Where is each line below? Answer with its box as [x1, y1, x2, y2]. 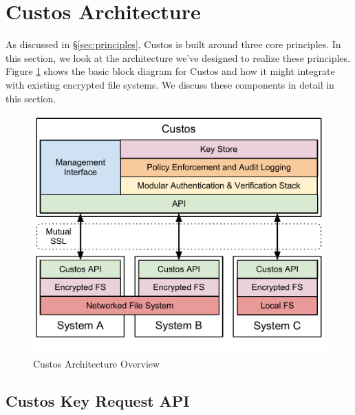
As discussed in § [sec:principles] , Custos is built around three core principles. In [6, 37, 341, 52]
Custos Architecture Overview [33, 356, 160, 370]
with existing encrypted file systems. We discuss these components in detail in [6, 77, 334, 91]
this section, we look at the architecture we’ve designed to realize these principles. [6, 50, 350, 65]
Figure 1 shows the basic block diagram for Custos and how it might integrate [6, 64, 335, 78]
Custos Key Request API [6, 390, 190, 411]
